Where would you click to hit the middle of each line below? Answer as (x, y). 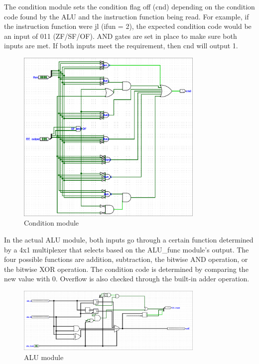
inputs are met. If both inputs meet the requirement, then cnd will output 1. (121, 46)
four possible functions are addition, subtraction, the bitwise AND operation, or (126, 259)
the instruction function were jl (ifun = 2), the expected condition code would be (128, 26)
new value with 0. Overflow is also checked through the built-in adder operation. (127, 279)
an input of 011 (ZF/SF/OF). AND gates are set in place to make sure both (121, 36)
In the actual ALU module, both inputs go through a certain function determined (129, 239)
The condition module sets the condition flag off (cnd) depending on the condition (129, 6)
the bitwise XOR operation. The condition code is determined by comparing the (126, 269)
